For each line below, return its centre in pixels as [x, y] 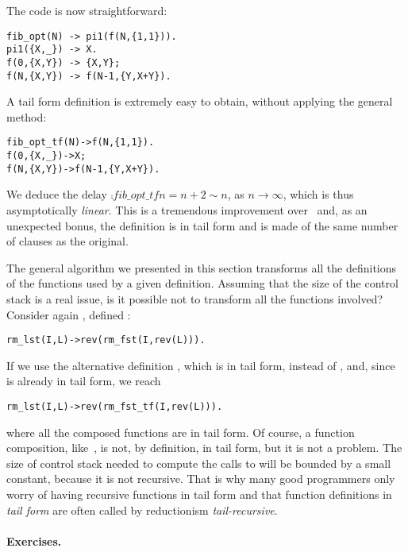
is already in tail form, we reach [84, 381]
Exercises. [34, 540]
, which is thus [318, 194]
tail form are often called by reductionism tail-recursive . [142, 510]
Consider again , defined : [69, 314]
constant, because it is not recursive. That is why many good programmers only [201, 479]
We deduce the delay [57, 194]
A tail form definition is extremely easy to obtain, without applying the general [200, 101]
